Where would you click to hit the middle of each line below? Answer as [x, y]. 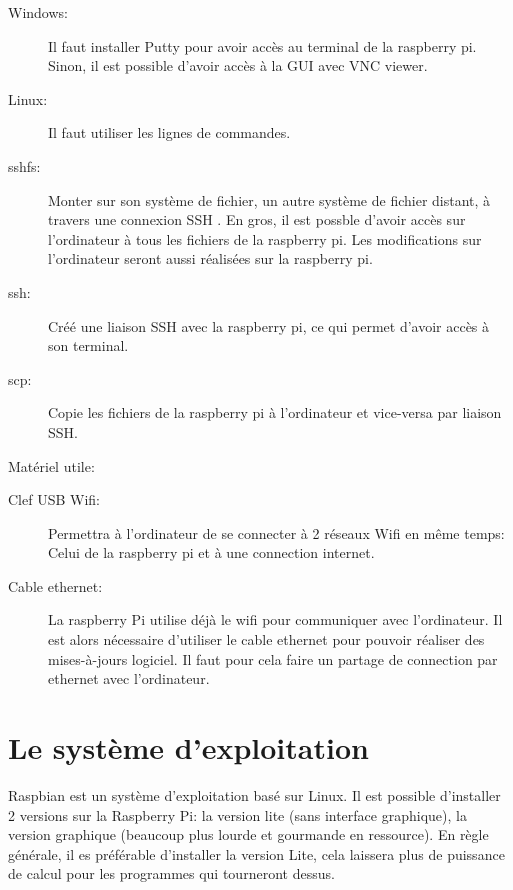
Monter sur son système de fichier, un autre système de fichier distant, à [269, 199]
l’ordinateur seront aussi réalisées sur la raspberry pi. [210, 258]
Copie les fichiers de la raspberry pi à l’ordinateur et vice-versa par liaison [275, 412]
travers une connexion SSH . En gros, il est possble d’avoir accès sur [257, 219]
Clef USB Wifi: [54, 499]
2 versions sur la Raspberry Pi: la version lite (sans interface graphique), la [237, 814]
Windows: [38, 12]
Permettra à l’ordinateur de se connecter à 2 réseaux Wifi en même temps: [276, 532]
